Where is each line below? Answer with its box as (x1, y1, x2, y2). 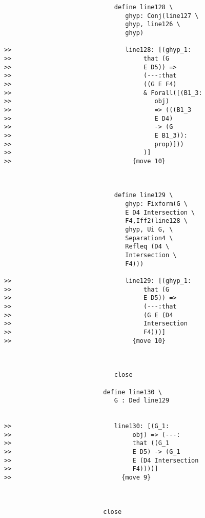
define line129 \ (114, 191, 173, 199)
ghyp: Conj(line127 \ (125, 12, 199, 20)
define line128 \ (114, 4, 173, 11)
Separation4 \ (125, 234, 173, 242)
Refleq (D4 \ (125, 243, 170, 251)
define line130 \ (103, 388, 162, 396)
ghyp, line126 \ (125, 21, 180, 28)
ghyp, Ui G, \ (125, 226, 173, 234)
